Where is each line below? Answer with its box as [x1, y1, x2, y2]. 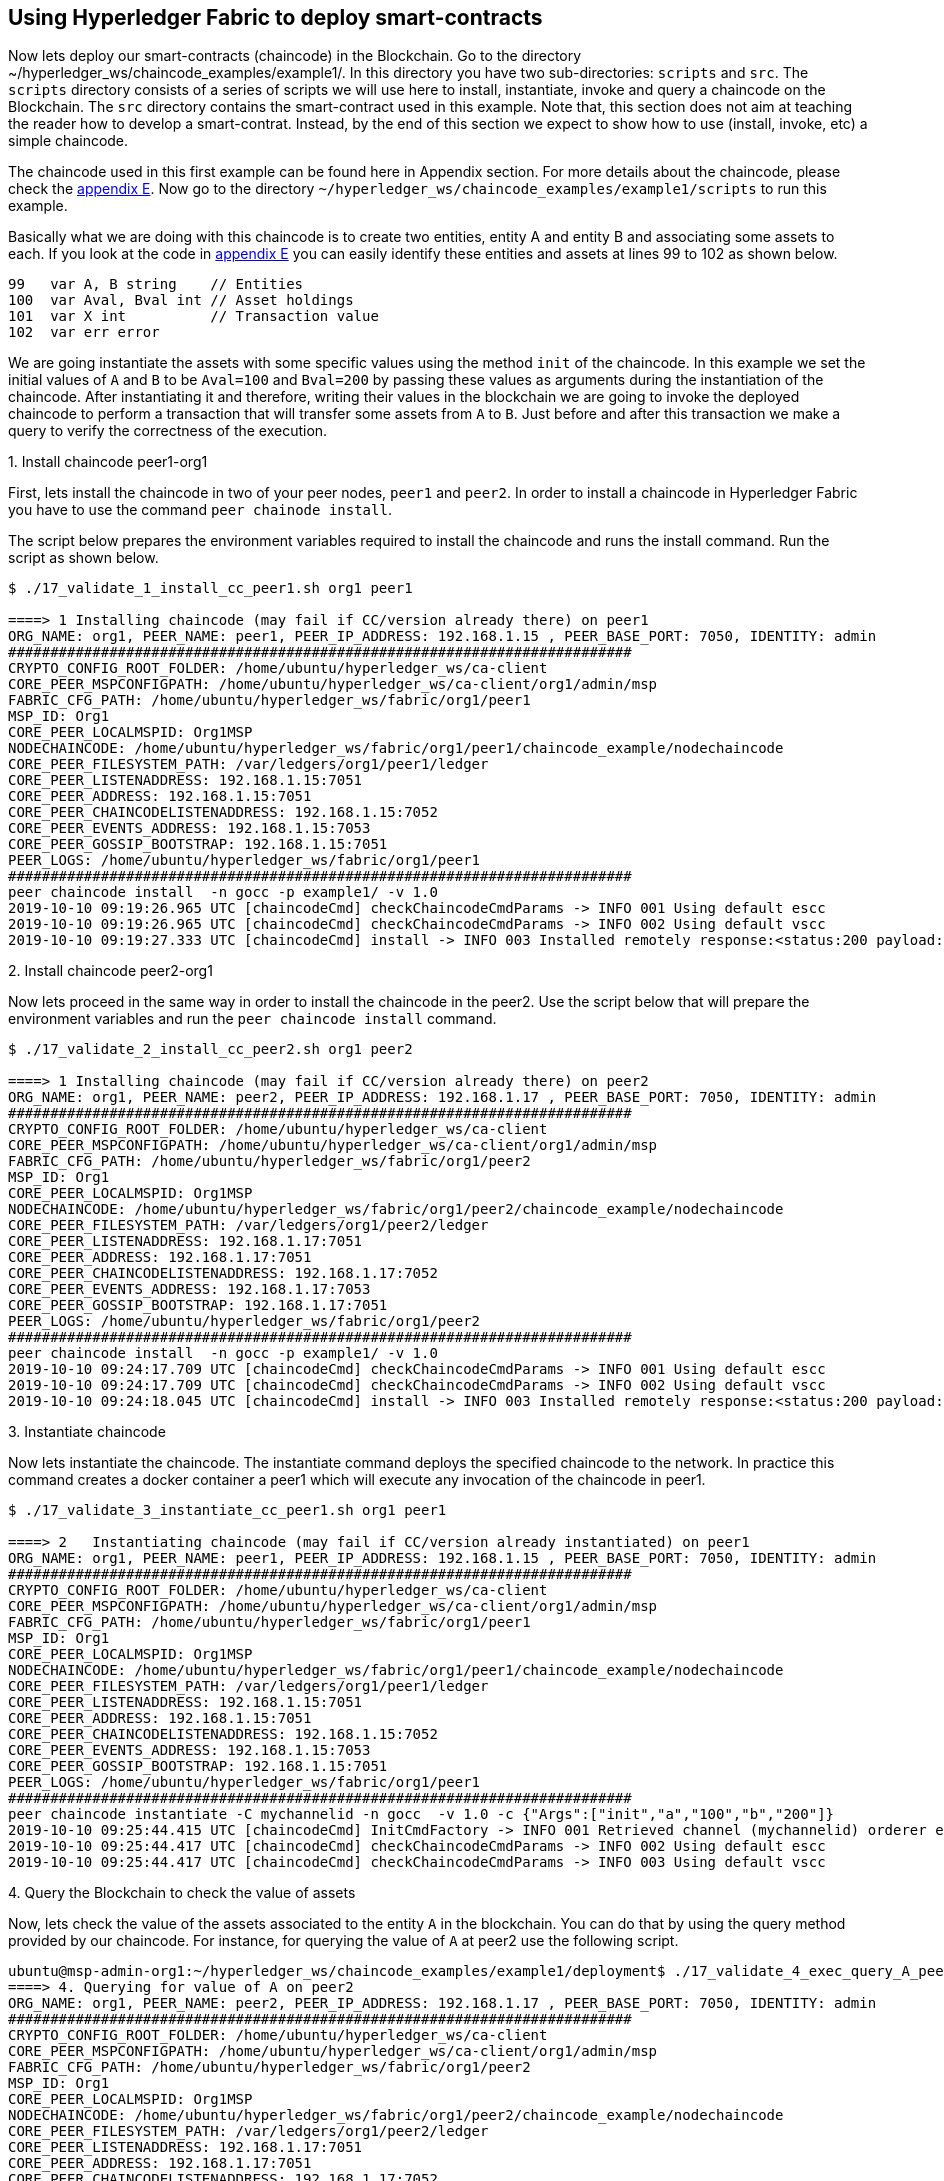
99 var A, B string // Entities [8, 276, 304, 293]
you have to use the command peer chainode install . [8, 501, 392, 519]
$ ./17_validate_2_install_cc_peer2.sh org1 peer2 [8, 1041, 413, 1058]
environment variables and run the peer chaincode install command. [8, 1010, 497, 1028]
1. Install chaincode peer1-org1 [8, 453, 208, 471]
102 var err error [8, 324, 160, 341]
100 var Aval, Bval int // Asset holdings [8, 292, 354, 309]
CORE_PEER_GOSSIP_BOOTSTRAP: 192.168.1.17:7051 [8, 1297, 388, 1314]
